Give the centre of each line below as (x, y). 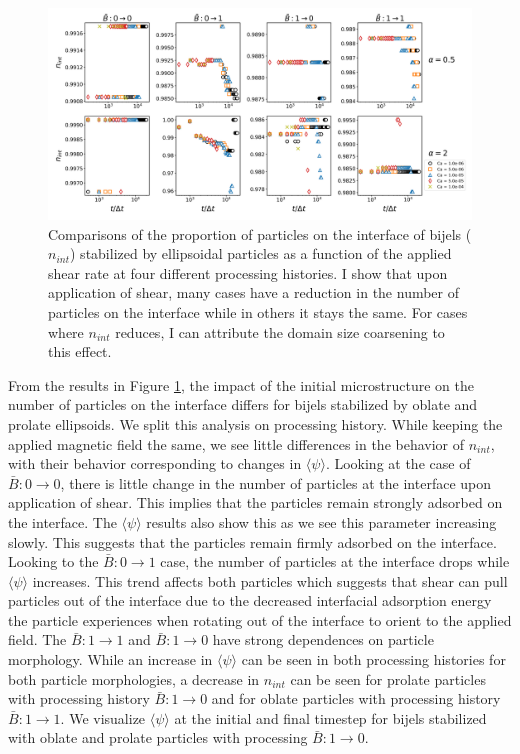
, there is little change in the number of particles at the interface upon (276, 482)
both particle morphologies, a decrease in (134, 678)
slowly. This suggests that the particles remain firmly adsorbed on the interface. (252, 541)
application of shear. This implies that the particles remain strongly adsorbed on (255, 502)
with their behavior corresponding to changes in (155, 463)
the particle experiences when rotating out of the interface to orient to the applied (260, 619)
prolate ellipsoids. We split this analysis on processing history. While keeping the (255, 423)
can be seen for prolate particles (388, 678)
